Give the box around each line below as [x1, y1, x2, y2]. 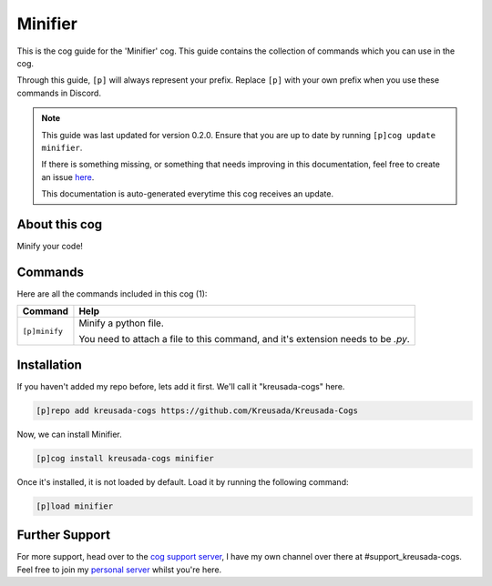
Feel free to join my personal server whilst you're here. [16, 564, 222, 575]
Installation [16, 357, 82, 372]
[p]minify [22, 326, 64, 336]
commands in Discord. [16, 87, 102, 98]
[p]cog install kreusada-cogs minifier [36, 453, 214, 463]
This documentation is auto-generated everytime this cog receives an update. [41, 188, 334, 199]
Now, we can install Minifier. [16, 429, 122, 439]
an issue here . [41, 171, 95, 182]
